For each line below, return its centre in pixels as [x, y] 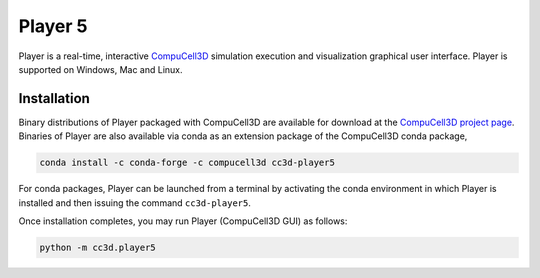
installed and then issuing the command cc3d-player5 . [135, 202]
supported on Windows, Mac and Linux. [101, 69]
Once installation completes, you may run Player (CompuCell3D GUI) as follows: [183, 221]
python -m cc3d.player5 [98, 247]
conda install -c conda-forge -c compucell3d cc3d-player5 [187, 163]
